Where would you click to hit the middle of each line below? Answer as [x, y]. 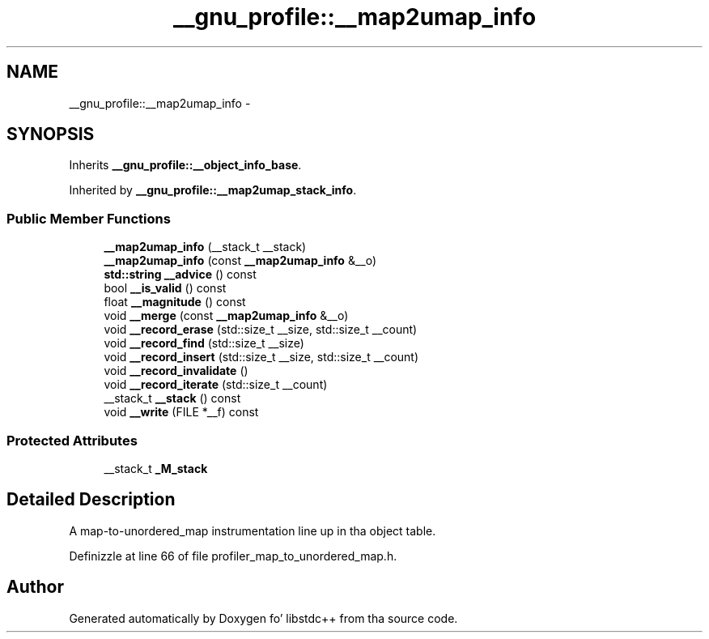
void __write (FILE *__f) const [181, 412]
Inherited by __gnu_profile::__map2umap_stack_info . [213, 190]
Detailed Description [91, 500]
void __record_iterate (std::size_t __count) [216, 385]
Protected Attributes [72, 440]
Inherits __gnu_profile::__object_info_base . [185, 165]
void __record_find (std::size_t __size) [204, 343]
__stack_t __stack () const [172, 398]
